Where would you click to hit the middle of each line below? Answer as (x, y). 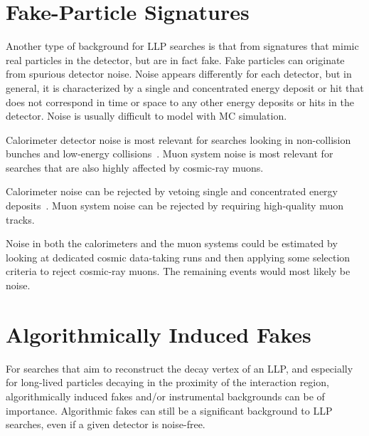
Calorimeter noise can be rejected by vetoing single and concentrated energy (172, 191)
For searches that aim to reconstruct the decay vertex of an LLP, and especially (180, 368)
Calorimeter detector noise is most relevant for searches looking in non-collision (178, 139)
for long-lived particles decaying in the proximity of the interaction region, (167, 382)
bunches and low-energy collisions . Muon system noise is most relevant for (170, 154)
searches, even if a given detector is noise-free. (106, 424)
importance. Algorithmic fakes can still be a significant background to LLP (169, 410)
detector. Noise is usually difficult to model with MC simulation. (146, 116)
